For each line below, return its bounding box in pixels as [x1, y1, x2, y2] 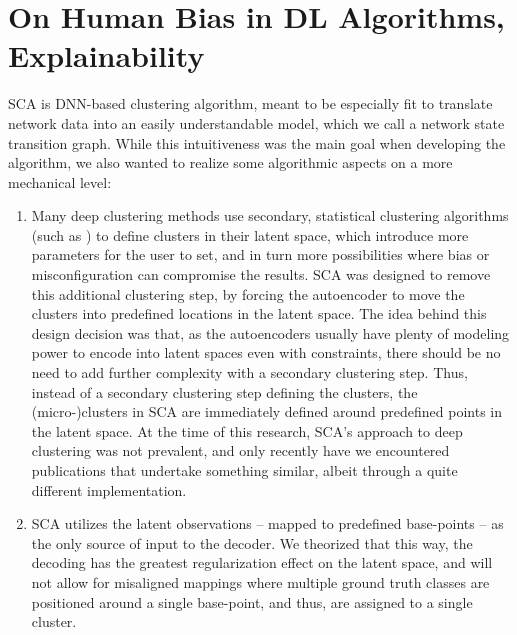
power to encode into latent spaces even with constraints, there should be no [31, 342, 501, 363]
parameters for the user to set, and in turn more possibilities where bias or [31, 244, 490, 265]
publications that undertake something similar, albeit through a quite [31, 460, 458, 480]
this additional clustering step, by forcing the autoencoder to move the [31, 283, 465, 304]
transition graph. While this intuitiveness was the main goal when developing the [8, 132, 506, 153]
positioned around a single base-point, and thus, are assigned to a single [31, 591, 473, 612]
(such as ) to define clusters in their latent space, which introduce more [31, 224, 469, 245]
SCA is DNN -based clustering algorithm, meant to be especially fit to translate [8, 93, 493, 114]
